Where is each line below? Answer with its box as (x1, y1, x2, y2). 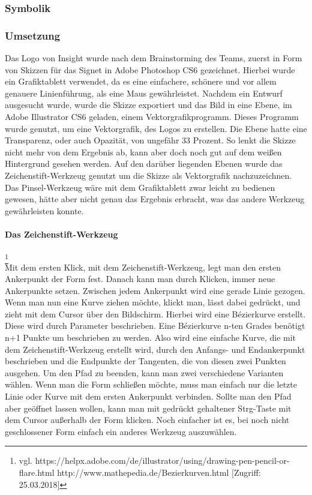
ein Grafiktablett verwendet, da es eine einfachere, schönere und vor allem (5, 75, 277, 88)
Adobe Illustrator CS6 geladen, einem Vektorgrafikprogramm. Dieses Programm (5, 110, 299, 123)
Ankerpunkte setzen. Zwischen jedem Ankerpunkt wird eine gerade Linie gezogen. (5, 284, 305, 296)
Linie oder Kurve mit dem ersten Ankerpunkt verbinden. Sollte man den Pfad (5, 390, 292, 403)
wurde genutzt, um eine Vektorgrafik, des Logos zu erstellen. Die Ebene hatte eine (5, 122, 307, 134)
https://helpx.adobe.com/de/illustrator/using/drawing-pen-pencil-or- (35, 454, 290, 467)
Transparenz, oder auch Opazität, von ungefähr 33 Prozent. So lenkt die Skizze (5, 134, 296, 146)
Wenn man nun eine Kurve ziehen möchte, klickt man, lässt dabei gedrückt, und (5, 296, 301, 308)
